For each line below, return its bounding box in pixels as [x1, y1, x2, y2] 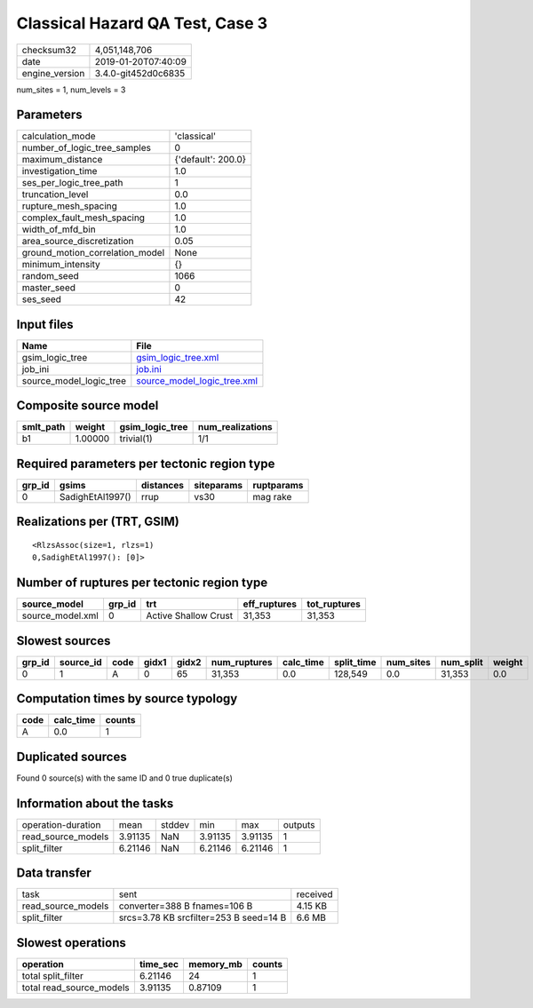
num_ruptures [211, 655, 273, 668]
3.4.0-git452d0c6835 [94, 67, 186, 79]
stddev [160, 818, 190, 830]
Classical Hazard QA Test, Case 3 [16, 13, 268, 33]
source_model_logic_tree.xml [136, 374, 258, 386]
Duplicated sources [16, 749, 128, 764]
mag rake [252, 491, 292, 503]
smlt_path [21, 421, 66, 433]
